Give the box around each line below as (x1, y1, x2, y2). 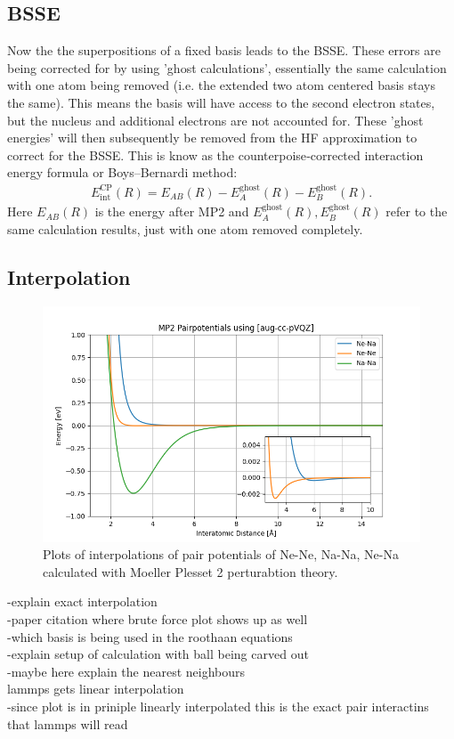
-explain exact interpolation (7, 592, 158, 611)
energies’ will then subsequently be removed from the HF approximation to (7, 128, 418, 147)
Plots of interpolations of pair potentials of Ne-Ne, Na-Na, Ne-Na (43, 545, 399, 564)
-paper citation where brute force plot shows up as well (7, 609, 308, 628)
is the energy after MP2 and (94, 202, 249, 221)
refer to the (385, 202, 448, 221)
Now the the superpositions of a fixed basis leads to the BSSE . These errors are (7, 41, 441, 60)
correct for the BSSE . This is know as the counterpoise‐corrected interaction (7, 145, 424, 164)
